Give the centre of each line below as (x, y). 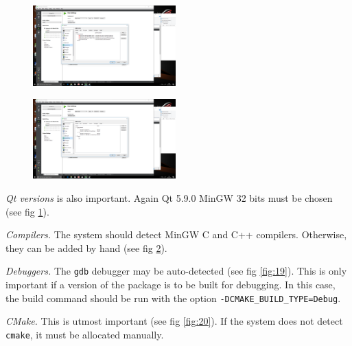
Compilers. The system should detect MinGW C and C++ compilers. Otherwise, (176, 234)
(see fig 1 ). (27, 211)
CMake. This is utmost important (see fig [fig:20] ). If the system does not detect (174, 321)
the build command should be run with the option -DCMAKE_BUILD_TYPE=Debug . (173, 298)
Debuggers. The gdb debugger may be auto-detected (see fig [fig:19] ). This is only (176, 271)
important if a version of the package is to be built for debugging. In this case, (171, 285)
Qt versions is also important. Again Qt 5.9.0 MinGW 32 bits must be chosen (169, 198)
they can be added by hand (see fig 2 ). (86, 247)
